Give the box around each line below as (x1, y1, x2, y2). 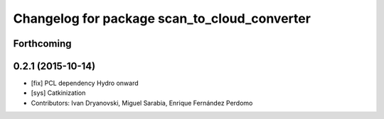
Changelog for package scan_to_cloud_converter (13, 11, 311, 26)
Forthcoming (13, 38, 72, 50)
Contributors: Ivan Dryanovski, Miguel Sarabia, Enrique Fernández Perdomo (31, 98, 253, 107)
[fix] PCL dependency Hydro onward (31, 79, 139, 88)
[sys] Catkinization (31, 89, 86, 97)
